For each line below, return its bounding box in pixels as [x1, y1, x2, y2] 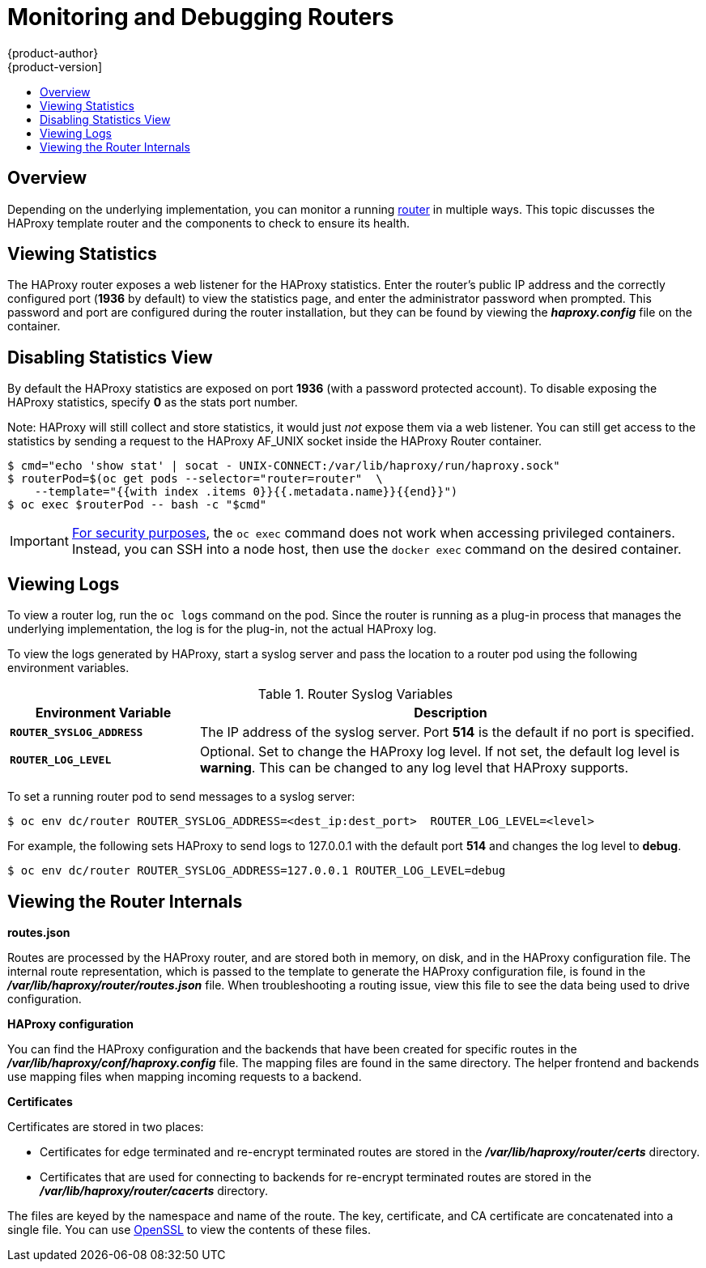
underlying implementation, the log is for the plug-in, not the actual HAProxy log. [7, 622, 437, 636]
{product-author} [7, 45, 99, 60]
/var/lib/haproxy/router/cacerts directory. [40, 1183, 268, 1198]
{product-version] [7, 59, 103, 74]
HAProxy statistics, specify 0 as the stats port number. [7, 395, 298, 410]
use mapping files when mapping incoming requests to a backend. [7, 1069, 362, 1083]
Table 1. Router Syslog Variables [257, 686, 453, 703]
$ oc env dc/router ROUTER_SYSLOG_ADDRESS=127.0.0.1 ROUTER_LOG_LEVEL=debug [7, 864, 506, 878]
